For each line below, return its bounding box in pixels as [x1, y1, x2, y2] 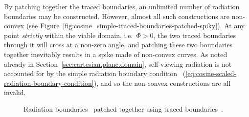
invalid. [4, 87, 26, 97]
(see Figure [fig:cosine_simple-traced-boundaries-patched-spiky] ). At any [26, 20, 245, 31]
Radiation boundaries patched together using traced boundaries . [23, 103, 223, 114]
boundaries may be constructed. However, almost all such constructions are [4, 11, 230, 21]
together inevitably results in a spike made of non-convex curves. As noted [4, 49, 227, 59]
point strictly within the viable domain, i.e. [4, 30, 133, 40]
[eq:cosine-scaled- [185, 68, 237, 78]
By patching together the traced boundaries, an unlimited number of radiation [4, 1, 240, 11]
